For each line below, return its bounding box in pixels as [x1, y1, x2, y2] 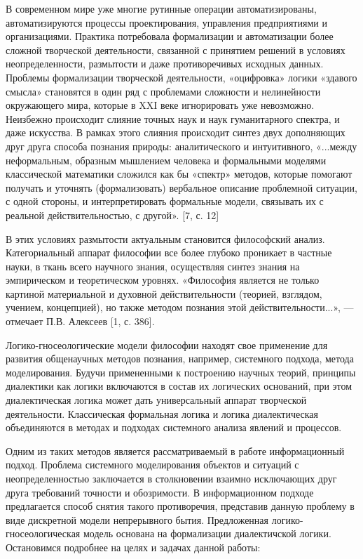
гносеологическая [6, 526, 81, 541]
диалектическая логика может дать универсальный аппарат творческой [6, 393, 307, 407]
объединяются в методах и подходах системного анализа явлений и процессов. [6, 420, 342, 435]
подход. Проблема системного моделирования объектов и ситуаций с [6, 457, 299, 472]
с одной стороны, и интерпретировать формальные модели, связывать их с [6, 194, 324, 209]
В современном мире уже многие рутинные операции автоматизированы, [6, 1, 317, 15]
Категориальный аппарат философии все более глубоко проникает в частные [6, 245, 332, 260]
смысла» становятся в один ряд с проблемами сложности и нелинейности [6, 84, 321, 98]
